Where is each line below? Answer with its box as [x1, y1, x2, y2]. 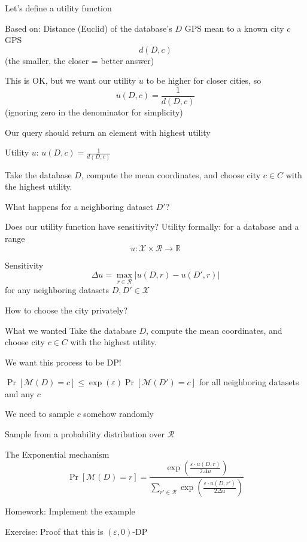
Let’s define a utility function [5, 2, 112, 14]
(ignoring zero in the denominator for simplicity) [5, 106, 183, 118]
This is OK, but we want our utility [5, 74, 136, 87]
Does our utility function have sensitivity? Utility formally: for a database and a [5, 220, 299, 233]
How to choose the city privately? [5, 303, 128, 316]
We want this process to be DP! [5, 355, 121, 368]
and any [5, 387, 35, 400]
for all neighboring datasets [199, 376, 299, 388]
